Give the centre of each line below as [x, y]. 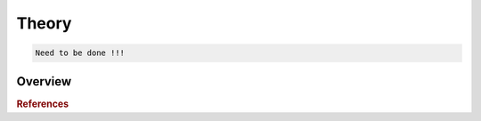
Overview [44, 81]
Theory [44, 23]
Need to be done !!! [80, 53]
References [43, 104]
